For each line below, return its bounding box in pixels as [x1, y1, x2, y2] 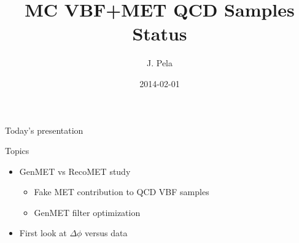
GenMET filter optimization [34, 206, 141, 218]
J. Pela [147, 56, 173, 69]
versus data [85, 226, 128, 239]
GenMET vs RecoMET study [19, 164, 131, 177]
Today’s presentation [5, 123, 83, 136]
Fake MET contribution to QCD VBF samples [34, 185, 209, 198]
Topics [5, 144, 29, 157]
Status [132, 21, 187, 46]
